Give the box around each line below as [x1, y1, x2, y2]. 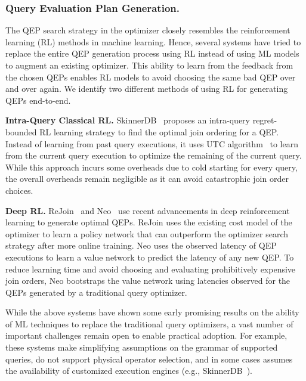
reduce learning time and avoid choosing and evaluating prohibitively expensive [5, 262, 296, 275]
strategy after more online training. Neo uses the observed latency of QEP [5, 239, 277, 252]
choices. [5, 184, 33, 196]
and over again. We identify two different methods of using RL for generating [5, 82, 288, 95]
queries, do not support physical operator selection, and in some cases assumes [5, 352, 293, 365]
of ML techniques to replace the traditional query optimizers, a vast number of [5, 317, 293, 330]
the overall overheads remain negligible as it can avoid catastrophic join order [5, 172, 289, 185]
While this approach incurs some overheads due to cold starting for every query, [5, 160, 298, 173]
